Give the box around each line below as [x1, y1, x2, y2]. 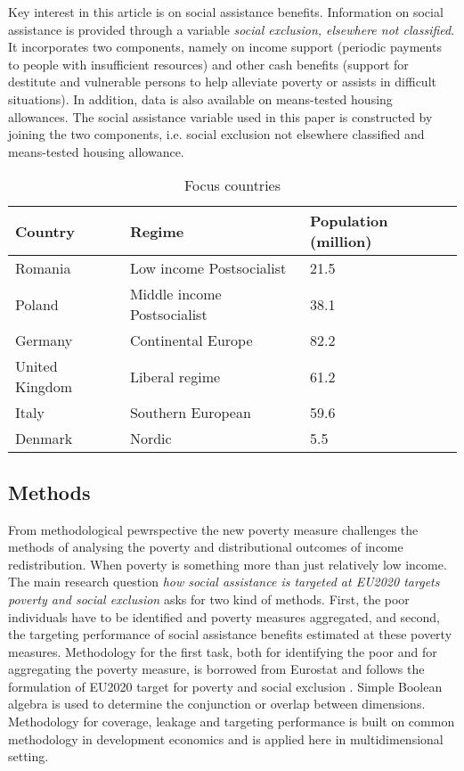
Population [309, 210, 388, 232]
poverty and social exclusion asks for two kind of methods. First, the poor [8, 589, 410, 608]
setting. [8, 747, 49, 766]
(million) [309, 231, 372, 252]
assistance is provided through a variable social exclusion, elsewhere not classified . [8, 20, 455, 38]
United [15, 356, 58, 377]
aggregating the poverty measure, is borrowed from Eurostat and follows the [8, 660, 425, 678]
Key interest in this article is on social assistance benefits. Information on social [8, 3, 444, 21]
